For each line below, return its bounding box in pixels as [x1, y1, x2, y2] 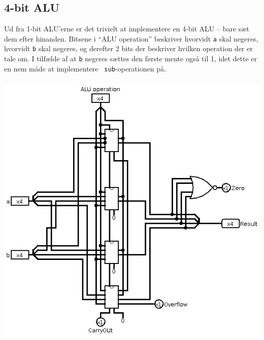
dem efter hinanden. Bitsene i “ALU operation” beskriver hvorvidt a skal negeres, [4, 33, 258, 44]
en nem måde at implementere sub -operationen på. [4, 63, 166, 73]
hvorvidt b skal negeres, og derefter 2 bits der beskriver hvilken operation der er [4, 43, 253, 54]
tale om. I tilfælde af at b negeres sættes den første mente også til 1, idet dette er [4, 53, 257, 64]
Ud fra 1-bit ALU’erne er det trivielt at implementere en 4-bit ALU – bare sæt [4, 23, 249, 34]
